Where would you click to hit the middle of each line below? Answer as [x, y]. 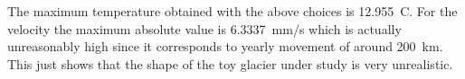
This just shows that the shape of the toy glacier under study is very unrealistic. [230, 63]
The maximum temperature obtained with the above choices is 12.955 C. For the [232, 11]
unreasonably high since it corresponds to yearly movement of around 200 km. [225, 46]
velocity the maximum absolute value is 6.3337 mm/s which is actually [204, 28]
